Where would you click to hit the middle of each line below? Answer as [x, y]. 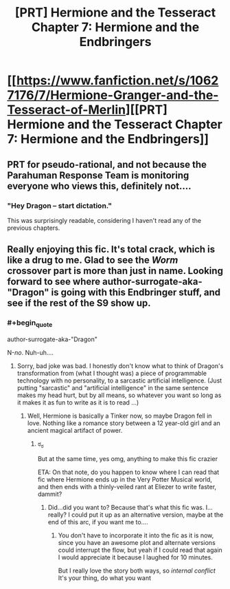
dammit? [50, 494]
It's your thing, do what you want [104, 578]
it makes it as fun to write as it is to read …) [78, 402]
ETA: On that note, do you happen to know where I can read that [128, 472]
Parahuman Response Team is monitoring [98, 175]
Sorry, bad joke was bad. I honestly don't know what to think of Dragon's [120, 365]
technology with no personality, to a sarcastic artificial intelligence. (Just [119, 381]
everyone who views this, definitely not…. [99, 186]
